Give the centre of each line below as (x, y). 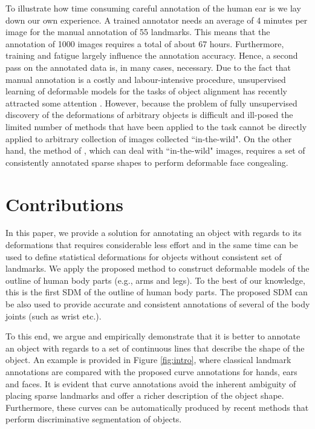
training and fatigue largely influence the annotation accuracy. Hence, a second (152, 55)
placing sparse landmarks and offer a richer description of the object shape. (145, 395)
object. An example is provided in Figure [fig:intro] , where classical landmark (148, 360)
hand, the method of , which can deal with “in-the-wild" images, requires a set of (155, 150)
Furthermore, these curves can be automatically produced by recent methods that (157, 407)
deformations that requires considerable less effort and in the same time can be (152, 245)
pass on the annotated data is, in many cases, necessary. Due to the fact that (148, 67)
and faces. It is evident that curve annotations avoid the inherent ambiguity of (151, 383)
